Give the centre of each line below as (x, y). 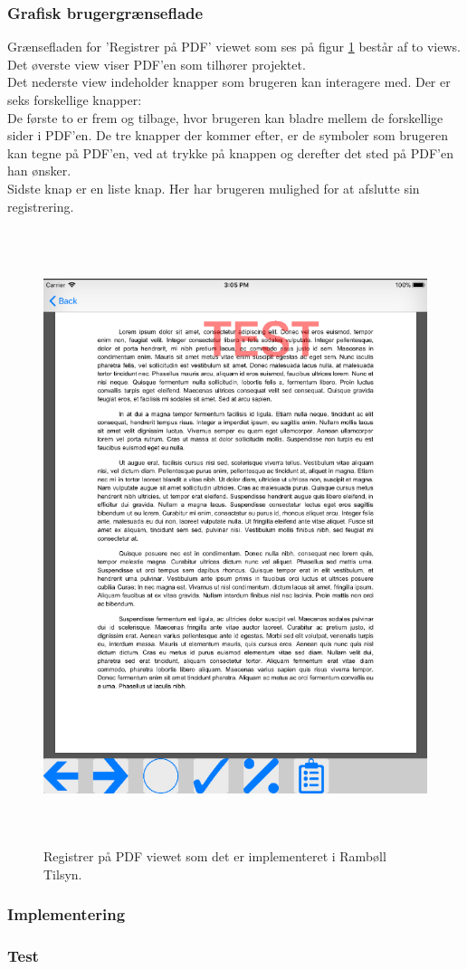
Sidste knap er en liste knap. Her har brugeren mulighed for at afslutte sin (214, 188)
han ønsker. (39, 171)
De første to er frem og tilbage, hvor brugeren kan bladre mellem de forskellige (225, 117)
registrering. (41, 206)
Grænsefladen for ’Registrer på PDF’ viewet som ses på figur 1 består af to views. (234, 47)
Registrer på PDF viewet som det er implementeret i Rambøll (215, 856)
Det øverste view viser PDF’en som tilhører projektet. (157, 64)
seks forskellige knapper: (75, 100)
